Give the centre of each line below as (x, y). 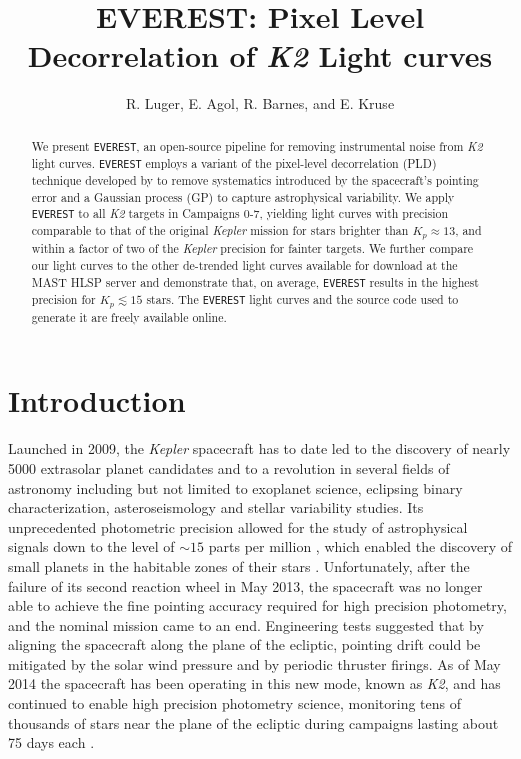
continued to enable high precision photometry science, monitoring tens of (235, 703)
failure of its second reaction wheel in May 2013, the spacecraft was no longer (245, 585)
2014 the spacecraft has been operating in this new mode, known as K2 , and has (254, 683)
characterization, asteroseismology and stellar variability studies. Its (216, 507)
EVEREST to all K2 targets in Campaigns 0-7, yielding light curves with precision (240, 213)
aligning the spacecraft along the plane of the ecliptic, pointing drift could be (244, 644)
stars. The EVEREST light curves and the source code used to (302, 298)
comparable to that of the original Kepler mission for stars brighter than (220, 230)
